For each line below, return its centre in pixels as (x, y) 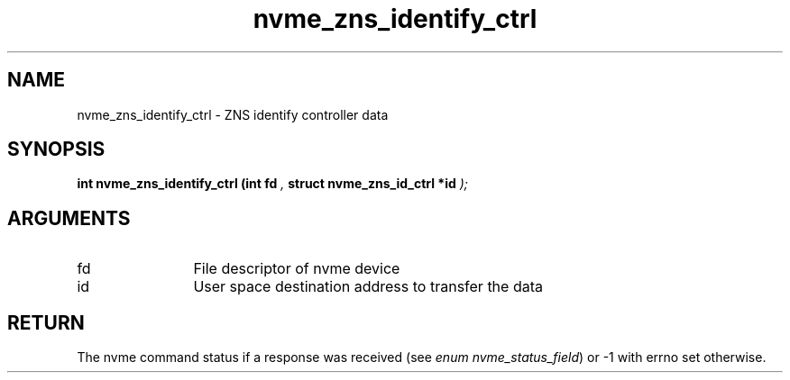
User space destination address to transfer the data (368, 287)
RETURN (46, 322)
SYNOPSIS (56, 149)
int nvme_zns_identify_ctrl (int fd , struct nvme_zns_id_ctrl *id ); (273, 184)
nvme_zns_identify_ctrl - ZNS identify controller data (233, 114)
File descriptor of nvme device (297, 269)
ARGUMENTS (69, 218)
